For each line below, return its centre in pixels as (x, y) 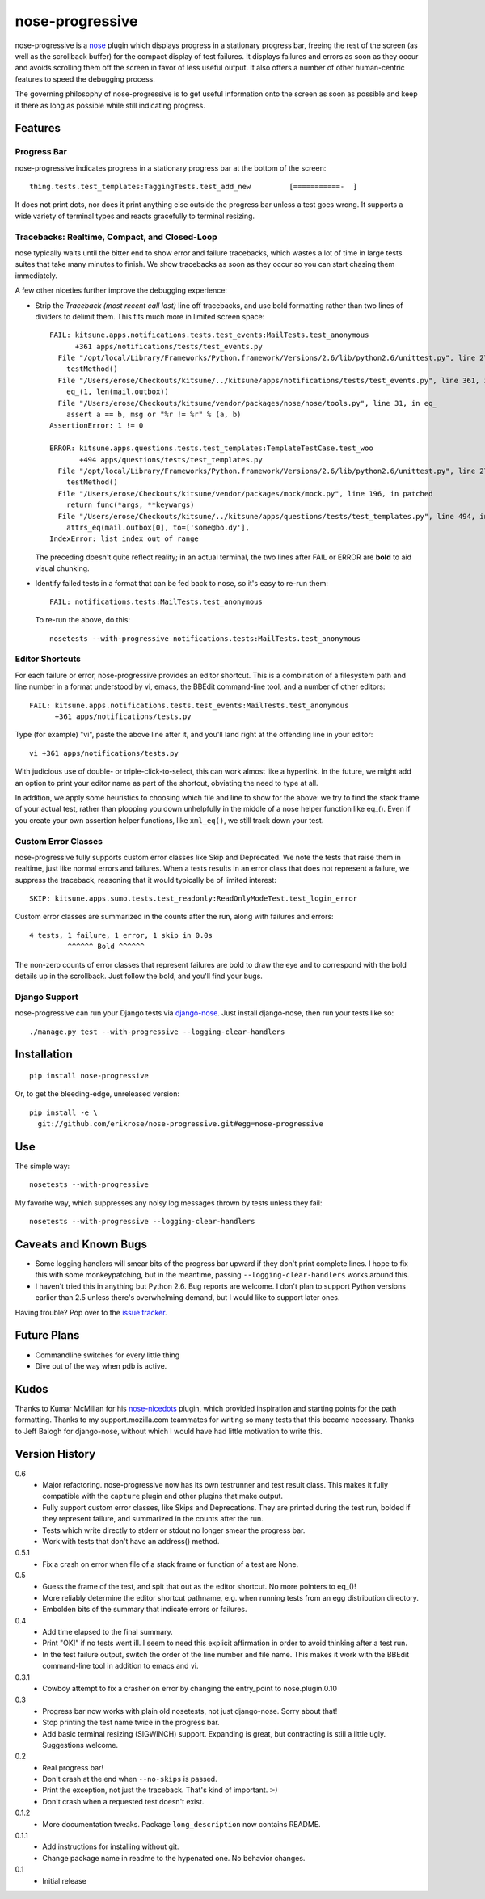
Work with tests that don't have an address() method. (131, 1541)
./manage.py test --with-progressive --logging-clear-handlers (157, 1032)
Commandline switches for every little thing (108, 1355)
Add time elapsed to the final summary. (108, 1632)
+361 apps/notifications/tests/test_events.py (169, 346)
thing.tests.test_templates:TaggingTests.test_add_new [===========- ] (194, 187)
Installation (44, 1055)
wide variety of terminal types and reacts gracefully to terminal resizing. (135, 216)
